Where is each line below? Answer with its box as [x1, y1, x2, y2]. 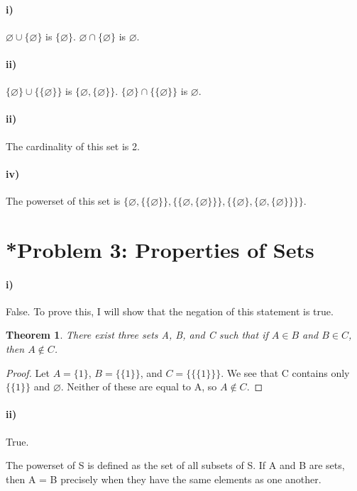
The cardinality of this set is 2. [6, 138, 140, 153]
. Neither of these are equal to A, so [60, 379, 217, 394]
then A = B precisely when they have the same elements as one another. [6, 471, 322, 486]
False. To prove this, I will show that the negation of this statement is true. [6, 303, 334, 318]
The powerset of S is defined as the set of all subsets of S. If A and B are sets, [6, 458, 345, 473]
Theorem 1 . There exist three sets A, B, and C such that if [6, 327, 268, 342]
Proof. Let [6, 365, 50, 380]
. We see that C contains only [221, 365, 350, 380]
